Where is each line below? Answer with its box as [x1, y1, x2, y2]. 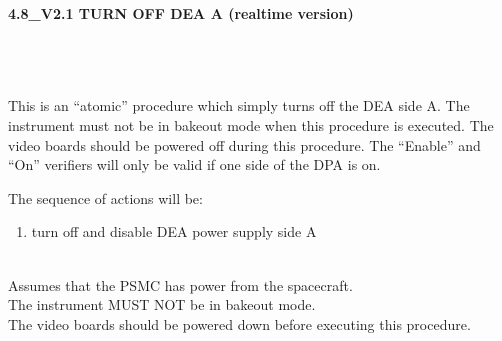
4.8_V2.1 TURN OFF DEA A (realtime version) [8, 3, 354, 23]
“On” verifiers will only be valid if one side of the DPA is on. [8, 154, 381, 175]
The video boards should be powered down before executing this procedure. [8, 313, 471, 334]
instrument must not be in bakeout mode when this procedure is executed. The [8, 114, 494, 135]
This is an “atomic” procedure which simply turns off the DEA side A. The [8, 95, 470, 116]
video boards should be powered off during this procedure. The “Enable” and [8, 134, 481, 155]
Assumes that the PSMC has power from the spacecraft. [8, 274, 353, 295]
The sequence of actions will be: [8, 187, 203, 208]
